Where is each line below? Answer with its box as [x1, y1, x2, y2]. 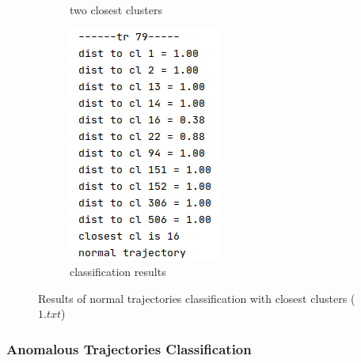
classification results [70, 263, 166, 280]
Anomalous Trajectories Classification [6, 338, 252, 358]
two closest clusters [70, 2, 162, 17]
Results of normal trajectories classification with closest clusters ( [38, 289, 355, 306]
